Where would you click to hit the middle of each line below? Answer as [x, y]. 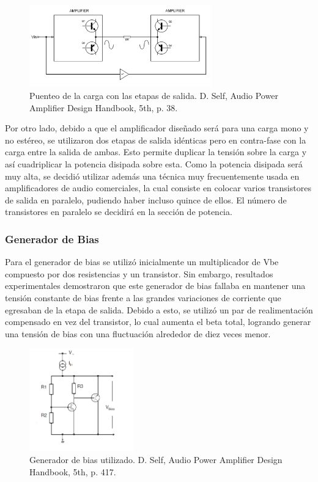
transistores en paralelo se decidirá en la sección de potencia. [119, 212]
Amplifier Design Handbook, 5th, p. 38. [104, 107]
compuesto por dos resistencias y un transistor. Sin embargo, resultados [139, 273]
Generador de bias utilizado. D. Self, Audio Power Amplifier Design [156, 460]
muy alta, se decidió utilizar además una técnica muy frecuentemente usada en [152, 176]
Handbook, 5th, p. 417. [73, 471]
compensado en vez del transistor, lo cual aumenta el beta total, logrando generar [158, 322]
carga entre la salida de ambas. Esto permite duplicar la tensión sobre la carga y [156, 152]
